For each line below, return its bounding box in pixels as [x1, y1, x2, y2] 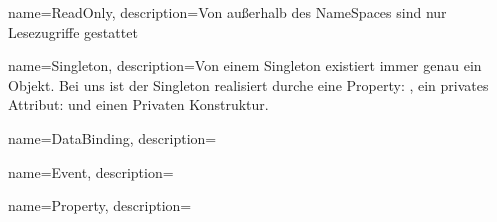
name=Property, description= [8, 195, 192, 216]
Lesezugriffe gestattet [8, 21, 138, 42]
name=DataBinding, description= [8, 127, 217, 148]
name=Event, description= [8, 161, 174, 182]
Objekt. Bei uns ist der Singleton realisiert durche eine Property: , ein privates [8, 74, 489, 95]
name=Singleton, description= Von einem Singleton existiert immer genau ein [8, 55, 482, 76]
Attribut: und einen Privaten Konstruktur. [8, 94, 269, 115]
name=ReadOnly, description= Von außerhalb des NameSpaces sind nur [8, 2, 447, 22]
